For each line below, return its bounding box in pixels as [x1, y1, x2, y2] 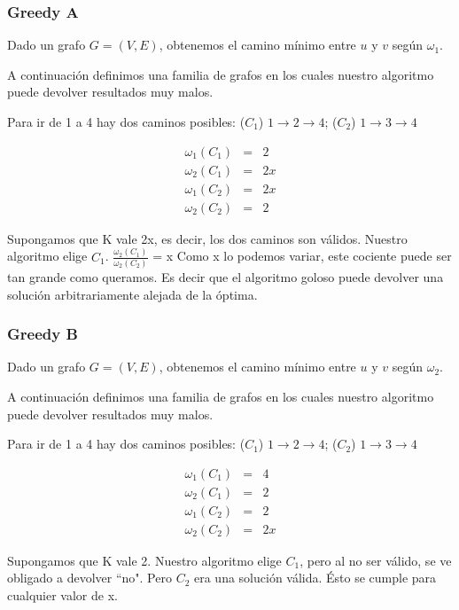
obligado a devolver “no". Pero [7, 568, 172, 587]
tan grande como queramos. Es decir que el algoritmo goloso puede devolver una [7, 267, 444, 285]
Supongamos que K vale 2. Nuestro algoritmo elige [7, 551, 282, 569]
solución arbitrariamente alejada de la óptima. [7, 285, 258, 303]
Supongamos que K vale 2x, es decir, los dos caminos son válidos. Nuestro [7, 229, 408, 247]
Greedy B [7, 323, 78, 345]
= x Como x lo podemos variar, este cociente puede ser [152, 246, 452, 265]
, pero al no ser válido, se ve [300, 551, 452, 569]
